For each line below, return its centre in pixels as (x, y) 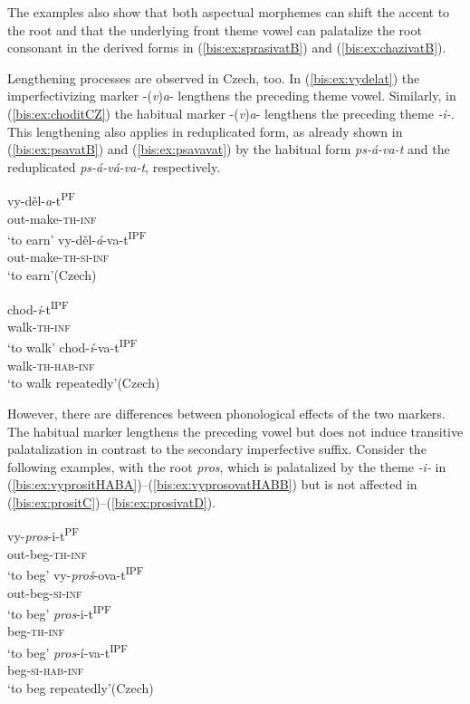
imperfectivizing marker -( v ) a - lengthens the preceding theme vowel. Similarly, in (232, 96)
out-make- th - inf (52, 218)
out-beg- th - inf (47, 553)
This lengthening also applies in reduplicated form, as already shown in (205, 131)
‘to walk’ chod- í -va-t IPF (72, 346)
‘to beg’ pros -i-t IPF (59, 612)
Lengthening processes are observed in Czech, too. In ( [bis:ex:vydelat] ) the (214, 77)
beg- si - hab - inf (46, 670)
